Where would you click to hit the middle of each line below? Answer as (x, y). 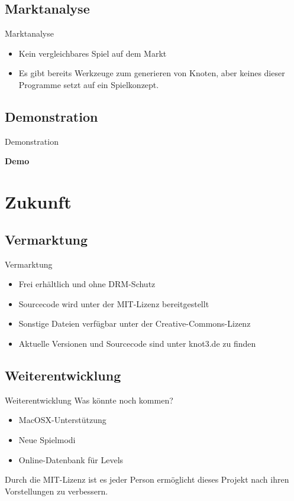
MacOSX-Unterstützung (62, 420)
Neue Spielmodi (47, 439)
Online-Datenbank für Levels (71, 459)
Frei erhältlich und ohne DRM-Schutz (87, 284)
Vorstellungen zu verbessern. (56, 491)
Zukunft (38, 202)
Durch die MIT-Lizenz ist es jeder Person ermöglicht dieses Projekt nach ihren (147, 479)
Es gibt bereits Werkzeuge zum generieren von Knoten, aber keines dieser (152, 73)
